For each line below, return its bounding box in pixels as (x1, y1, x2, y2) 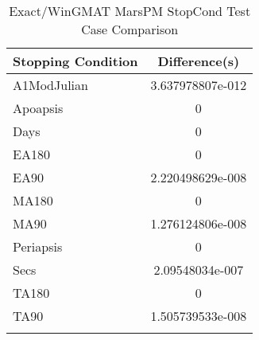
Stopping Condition (13, 52, 138, 70)
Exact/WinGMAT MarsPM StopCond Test (9, 2, 251, 20)
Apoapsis (13, 99, 64, 117)
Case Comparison (81, 20, 179, 38)
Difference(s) (157, 52, 240, 70)
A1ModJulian (13, 76, 88, 94)
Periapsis (13, 237, 63, 256)
